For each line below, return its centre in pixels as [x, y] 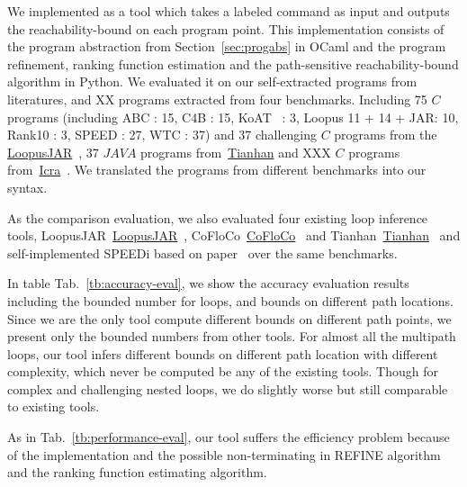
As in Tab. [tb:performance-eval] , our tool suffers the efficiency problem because [229, 437]
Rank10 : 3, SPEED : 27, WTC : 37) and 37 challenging [162, 135]
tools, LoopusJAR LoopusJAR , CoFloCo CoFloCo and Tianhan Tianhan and [234, 235]
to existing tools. [54, 406]
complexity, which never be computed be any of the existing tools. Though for [223, 371]
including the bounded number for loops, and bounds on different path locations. [230, 300]
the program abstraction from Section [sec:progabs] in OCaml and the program [227, 46]
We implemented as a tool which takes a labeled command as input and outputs [229, 11]
